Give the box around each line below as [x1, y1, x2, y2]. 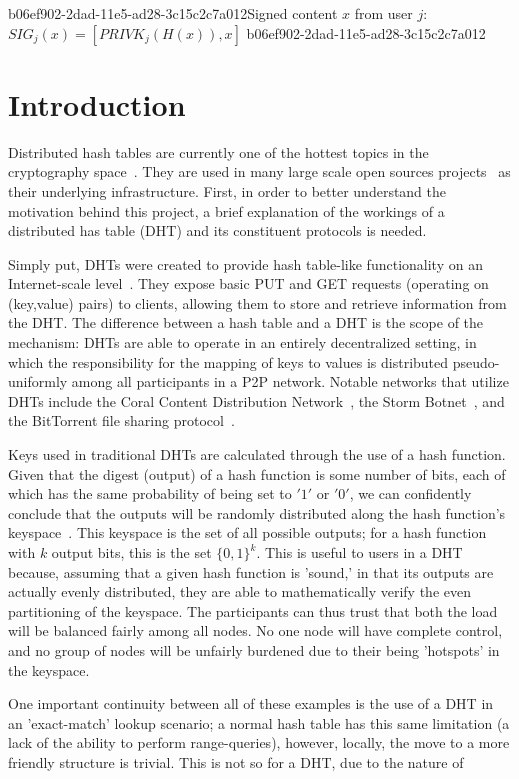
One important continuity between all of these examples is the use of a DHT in [8, 693, 494, 714]
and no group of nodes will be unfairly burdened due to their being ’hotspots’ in [8, 639, 500, 660]
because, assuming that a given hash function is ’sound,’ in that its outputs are [8, 561, 494, 582]
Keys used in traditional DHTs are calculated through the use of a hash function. [8, 444, 506, 465]
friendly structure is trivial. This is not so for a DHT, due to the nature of [8, 751, 464, 772]
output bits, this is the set [51, 542, 212, 562]
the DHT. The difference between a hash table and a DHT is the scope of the [8, 312, 484, 333]
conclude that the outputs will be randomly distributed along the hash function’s [8, 502, 506, 523]
